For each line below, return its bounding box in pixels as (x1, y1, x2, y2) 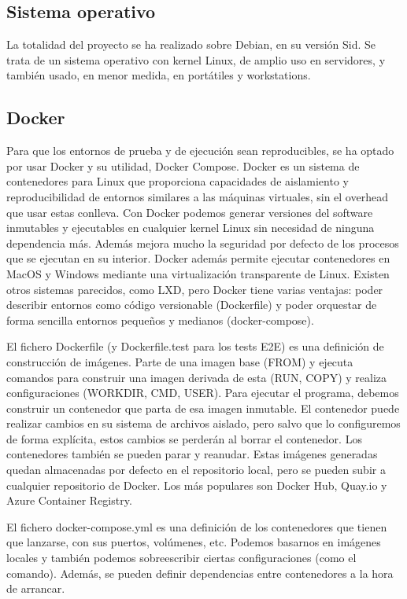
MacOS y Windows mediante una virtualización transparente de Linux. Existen (6, 265, 390, 281)
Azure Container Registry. (6, 492, 132, 509)
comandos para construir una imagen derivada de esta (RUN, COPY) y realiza (6, 369, 387, 385)
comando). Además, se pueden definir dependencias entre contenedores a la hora (6, 564, 394, 581)
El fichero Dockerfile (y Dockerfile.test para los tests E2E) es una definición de (6, 338, 384, 355)
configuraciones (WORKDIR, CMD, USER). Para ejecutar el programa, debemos (6, 384, 399, 401)
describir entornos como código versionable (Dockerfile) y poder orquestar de (6, 296, 377, 313)
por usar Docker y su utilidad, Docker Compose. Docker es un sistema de (6, 157, 360, 174)
